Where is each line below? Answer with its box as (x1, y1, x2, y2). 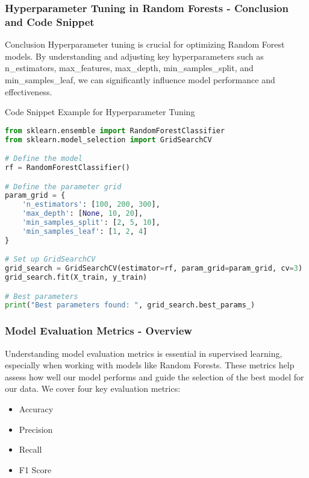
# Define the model (5, 154, 83, 163)
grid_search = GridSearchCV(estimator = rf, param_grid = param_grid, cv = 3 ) (5, 264, 303, 273)
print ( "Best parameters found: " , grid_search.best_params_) (5, 301, 255, 310)
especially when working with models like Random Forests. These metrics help (5, 359, 295, 371)
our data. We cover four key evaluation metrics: (5, 382, 181, 395)
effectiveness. (5, 85, 52, 98)
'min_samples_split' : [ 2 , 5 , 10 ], (22, 218, 160, 227)
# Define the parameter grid (5, 182, 122, 191)
